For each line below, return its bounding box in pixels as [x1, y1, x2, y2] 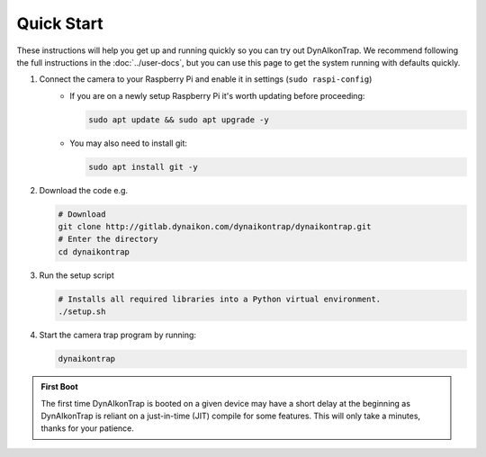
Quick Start [16, 13, 103, 33]
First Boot [40, 381, 78, 392]
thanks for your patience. [40, 423, 135, 434]
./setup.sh [58, 307, 106, 317]
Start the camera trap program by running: [39, 329, 197, 341]
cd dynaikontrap [58, 246, 130, 256]
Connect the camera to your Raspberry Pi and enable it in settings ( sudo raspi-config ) [39, 74, 373, 85]
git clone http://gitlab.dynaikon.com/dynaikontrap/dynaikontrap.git [58, 221, 372, 232]
